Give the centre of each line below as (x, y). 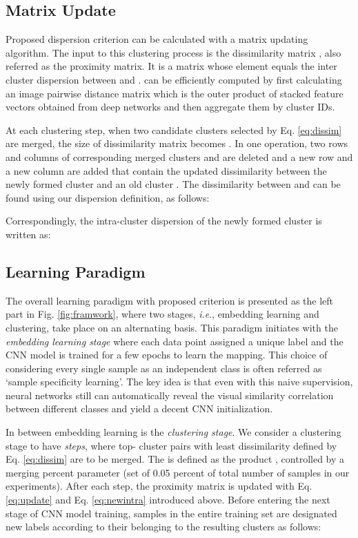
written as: (28, 234)
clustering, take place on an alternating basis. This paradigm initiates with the (172, 327)
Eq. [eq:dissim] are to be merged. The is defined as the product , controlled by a (175, 459)
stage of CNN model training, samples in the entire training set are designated (171, 513)
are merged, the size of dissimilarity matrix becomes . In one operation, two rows (177, 143)
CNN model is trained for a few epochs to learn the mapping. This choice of (167, 355)
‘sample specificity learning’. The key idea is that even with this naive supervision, (179, 382)
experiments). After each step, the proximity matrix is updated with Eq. (159, 486)
